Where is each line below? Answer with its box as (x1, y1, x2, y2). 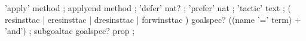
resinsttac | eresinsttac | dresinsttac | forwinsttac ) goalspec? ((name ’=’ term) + (5, 13, 301, 25)
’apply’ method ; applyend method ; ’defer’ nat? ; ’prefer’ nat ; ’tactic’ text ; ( (5, 2, 291, 13)
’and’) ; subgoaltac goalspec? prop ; (5, 25, 135, 37)
